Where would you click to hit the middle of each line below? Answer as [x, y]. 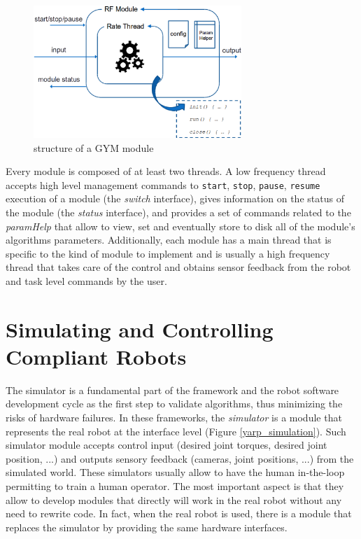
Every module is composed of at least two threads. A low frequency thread [166, 171]
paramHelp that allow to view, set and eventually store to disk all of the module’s [180, 226]
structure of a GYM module [94, 147]
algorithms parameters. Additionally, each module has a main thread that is [169, 240]
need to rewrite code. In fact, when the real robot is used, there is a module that [179, 513]
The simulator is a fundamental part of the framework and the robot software [172, 390]
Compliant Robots [96, 356]
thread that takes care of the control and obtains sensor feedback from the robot [178, 267]
